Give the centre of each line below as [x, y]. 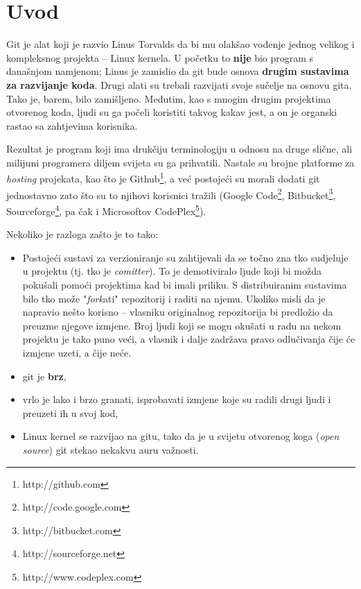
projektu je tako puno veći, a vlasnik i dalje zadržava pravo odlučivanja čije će [189, 339]
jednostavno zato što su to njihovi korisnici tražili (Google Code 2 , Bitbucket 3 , [171, 194]
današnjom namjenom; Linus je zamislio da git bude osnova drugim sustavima [178, 71]
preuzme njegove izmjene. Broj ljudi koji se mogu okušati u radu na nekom [182, 325]
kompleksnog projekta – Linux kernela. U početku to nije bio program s [160, 57]
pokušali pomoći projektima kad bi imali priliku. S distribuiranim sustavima [185, 284]
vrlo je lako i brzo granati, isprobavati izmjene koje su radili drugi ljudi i [177, 399]
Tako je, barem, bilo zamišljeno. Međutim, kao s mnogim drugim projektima [169, 98]
